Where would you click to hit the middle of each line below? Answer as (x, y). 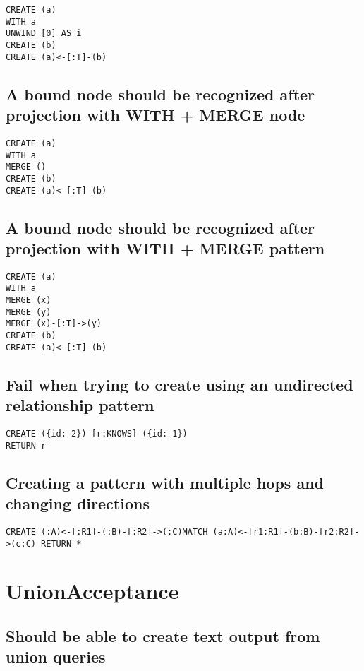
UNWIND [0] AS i (44, 34)
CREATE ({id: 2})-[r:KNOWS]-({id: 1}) (97, 433)
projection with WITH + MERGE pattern (165, 248)
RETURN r (26, 445)
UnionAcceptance (92, 591)
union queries (56, 657)
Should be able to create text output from (163, 635)
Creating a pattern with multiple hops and (165, 482)
